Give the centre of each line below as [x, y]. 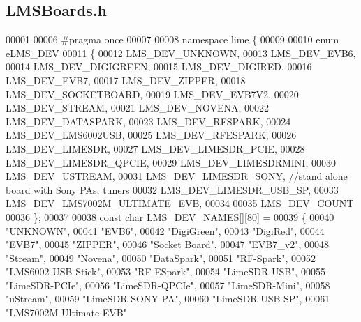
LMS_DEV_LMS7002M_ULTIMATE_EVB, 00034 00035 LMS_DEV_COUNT [180, 203]
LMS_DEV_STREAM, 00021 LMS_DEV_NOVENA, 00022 [138, 108]
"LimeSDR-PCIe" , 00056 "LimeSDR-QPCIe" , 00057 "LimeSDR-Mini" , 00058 [168, 285]
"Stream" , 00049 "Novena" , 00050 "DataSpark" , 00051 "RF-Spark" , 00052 [161, 258]
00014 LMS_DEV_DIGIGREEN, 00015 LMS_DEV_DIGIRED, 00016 [159, 67]
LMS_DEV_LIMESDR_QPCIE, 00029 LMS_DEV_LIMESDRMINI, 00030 [171, 162]
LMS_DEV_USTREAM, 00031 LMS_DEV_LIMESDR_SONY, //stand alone [177, 176]
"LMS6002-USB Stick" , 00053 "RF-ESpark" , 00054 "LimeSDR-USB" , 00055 [165, 271]
